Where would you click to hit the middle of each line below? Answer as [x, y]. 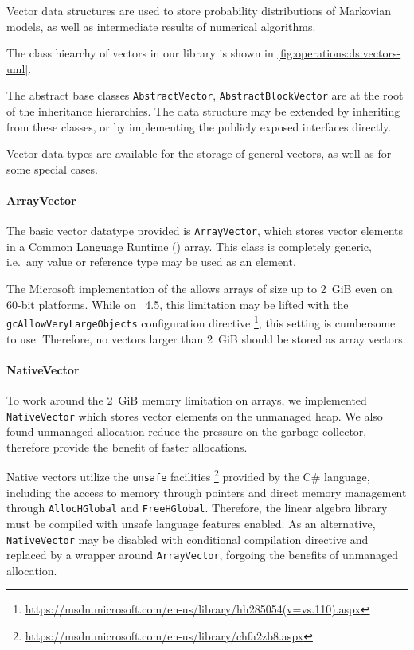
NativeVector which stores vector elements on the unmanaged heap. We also [195, 415]
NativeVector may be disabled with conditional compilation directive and [187, 539]
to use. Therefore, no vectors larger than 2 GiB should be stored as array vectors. [206, 338]
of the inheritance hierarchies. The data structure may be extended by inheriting [203, 111]
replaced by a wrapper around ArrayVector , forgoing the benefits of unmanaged [203, 555]
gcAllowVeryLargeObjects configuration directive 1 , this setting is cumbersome [201, 321]
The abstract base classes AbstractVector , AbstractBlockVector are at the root [205, 95]
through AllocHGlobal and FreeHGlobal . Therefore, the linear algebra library [197, 508]
